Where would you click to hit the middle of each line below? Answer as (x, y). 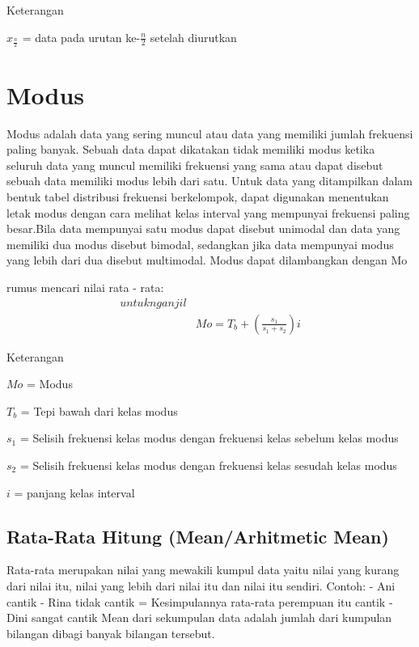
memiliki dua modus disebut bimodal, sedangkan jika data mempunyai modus (200, 244)
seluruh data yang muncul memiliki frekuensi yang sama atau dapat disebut (195, 165)
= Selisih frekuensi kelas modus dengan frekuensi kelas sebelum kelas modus (209, 438)
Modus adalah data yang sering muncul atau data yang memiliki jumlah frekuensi (210, 133)
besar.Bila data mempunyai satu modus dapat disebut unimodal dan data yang (203, 228)
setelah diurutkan (193, 37)
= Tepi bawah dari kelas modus (99, 410)
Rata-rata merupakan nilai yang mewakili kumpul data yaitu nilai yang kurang (203, 570)
